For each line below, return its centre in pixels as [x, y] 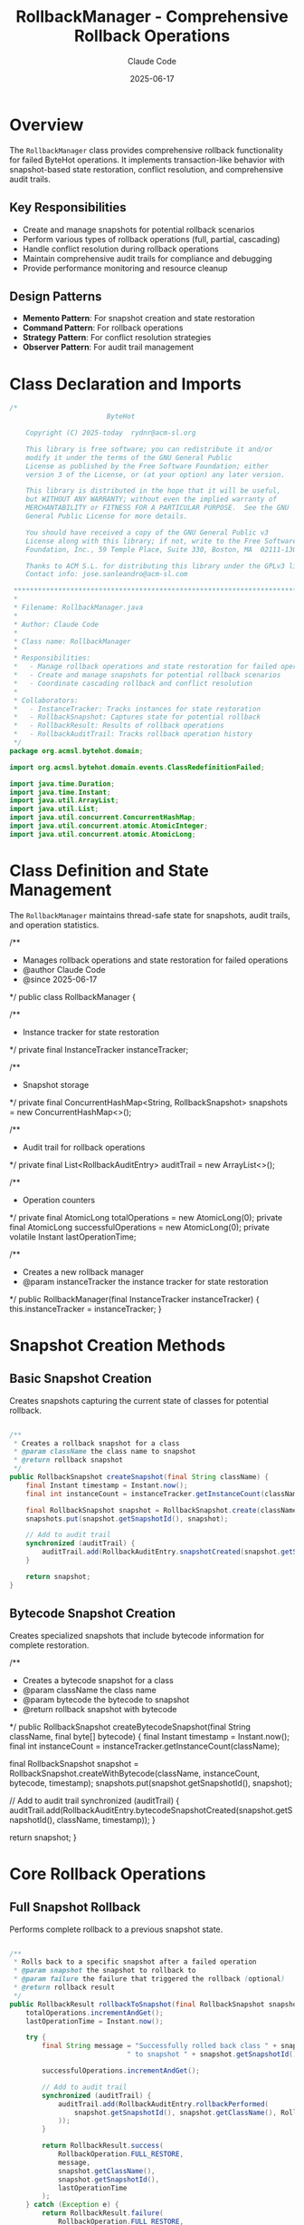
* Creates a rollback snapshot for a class [96, 1443]
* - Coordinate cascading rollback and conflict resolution [133, 683]
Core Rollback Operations [108, 1873]
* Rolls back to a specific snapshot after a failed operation [135, 1962]
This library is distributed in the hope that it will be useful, [153, 491]
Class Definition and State [109, 871]
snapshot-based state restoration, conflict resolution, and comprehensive [146, 169]
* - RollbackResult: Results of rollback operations [119, 726]
